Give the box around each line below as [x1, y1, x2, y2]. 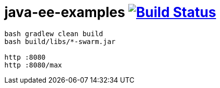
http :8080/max [4, 61, 62, 69]
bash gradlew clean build [4, 29, 103, 38]
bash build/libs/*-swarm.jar [4, 37, 116, 45]
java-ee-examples [4, 4, 125, 21]
